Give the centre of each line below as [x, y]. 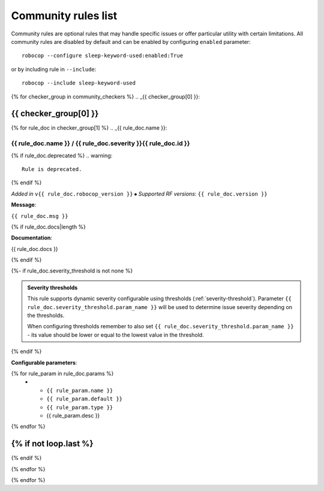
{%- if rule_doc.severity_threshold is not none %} [72, 271]
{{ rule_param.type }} [80, 407]
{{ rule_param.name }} [80, 390]
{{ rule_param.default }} [85, 399]
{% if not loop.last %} [52, 444]
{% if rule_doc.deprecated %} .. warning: [62, 155]
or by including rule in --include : [54, 69]
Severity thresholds [52, 288]
